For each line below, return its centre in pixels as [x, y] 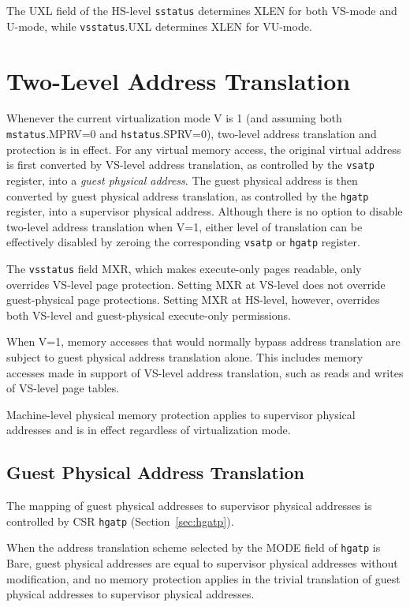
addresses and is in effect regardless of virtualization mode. [149, 430]
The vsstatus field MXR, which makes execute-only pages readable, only [184, 269]
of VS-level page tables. [63, 388]
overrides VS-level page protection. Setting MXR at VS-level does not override [196, 284]
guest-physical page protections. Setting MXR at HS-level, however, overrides [193, 300]
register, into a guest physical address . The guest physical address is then [182, 180]
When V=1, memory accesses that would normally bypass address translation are [203, 341]
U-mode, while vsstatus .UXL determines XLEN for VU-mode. [159, 26]
